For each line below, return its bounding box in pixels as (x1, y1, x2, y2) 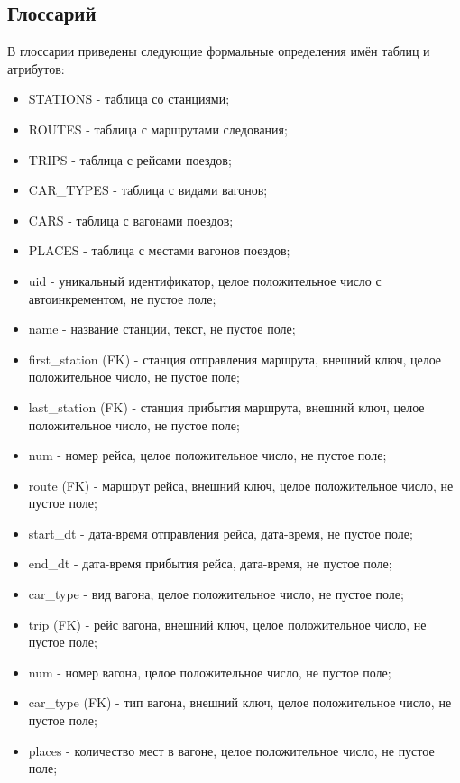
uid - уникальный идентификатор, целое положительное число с (28, 271, 382, 290)
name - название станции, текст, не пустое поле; (28, 319, 296, 338)
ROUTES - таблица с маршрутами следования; (28, 119, 288, 138)
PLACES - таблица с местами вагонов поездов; (28, 241, 290, 260)
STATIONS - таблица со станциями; (28, 89, 230, 108)
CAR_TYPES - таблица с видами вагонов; (28, 180, 268, 199)
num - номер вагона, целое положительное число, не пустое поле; (28, 662, 391, 681)
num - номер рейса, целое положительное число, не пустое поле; (28, 446, 387, 465)
